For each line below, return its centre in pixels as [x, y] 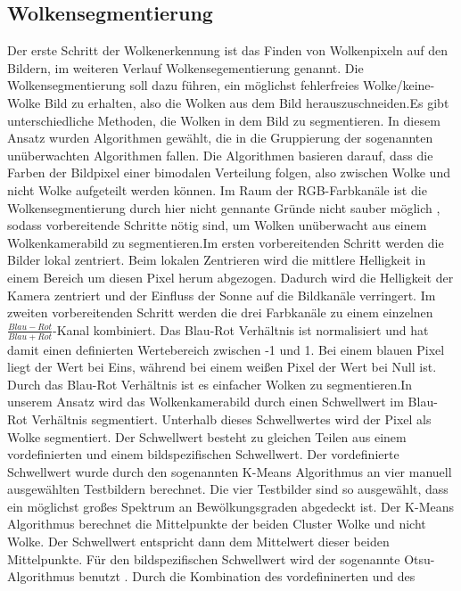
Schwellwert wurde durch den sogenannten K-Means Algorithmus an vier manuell [230, 471]
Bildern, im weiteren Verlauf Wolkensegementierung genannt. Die [185, 67]
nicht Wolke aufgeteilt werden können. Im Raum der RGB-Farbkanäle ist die [217, 189]
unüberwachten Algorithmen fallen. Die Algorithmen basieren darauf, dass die [220, 155]
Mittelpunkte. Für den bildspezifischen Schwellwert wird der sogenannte [204, 558]
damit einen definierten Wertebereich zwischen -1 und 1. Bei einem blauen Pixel [226, 349]
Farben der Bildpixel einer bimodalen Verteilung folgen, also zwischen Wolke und [229, 172]
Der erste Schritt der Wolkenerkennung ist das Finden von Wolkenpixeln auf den [227, 50]
